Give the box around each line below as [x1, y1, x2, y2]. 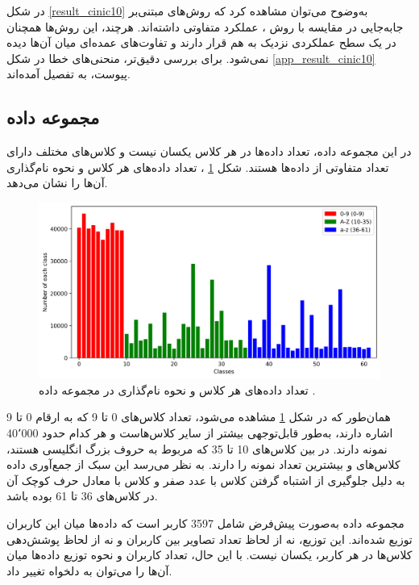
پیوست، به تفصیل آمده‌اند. [6, 65, 131, 82]
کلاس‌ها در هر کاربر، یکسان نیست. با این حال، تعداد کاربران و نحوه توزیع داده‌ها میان [6, 546, 413, 563]
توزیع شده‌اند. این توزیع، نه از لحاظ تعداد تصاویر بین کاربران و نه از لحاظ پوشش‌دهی [6, 530, 413, 547]
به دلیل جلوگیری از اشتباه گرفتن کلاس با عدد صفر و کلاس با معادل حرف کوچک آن [6, 471, 405, 488]
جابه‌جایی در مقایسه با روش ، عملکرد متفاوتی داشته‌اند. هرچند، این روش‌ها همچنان [6, 18, 404, 35]
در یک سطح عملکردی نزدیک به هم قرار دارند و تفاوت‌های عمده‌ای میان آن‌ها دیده [6, 34, 396, 51]
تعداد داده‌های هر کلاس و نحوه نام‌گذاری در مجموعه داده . [39, 381, 316, 398]
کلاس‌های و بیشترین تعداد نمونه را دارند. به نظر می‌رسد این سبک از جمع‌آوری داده [6, 456, 400, 473]
